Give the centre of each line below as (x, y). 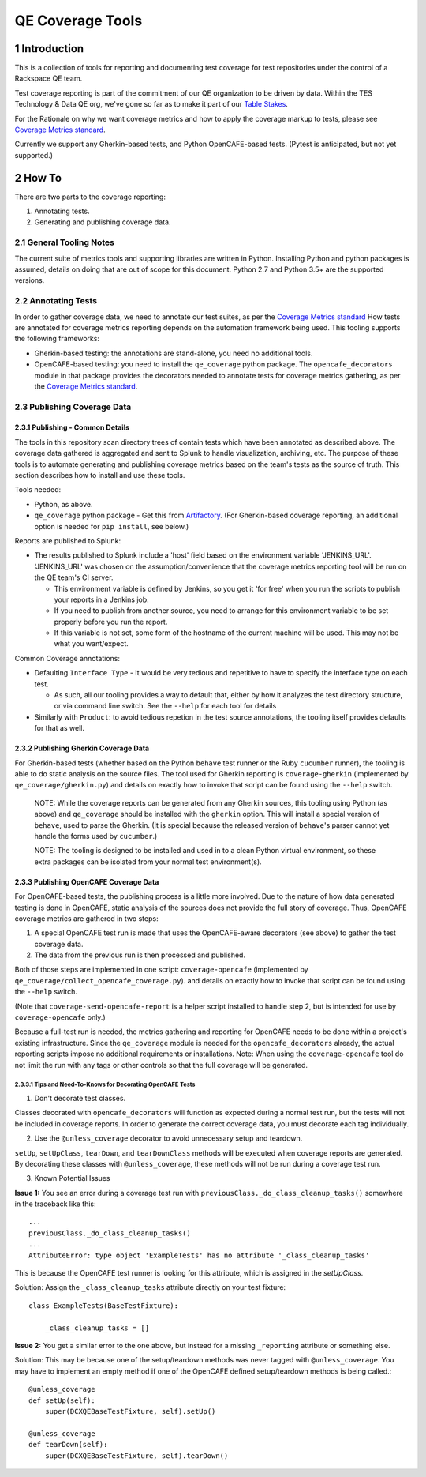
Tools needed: (38, 490)
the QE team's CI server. (74, 577)
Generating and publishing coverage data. (103, 222)
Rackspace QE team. (49, 78)
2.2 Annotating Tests (56, 301)
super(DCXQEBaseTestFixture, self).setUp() (130, 1411)
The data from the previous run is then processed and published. (140, 955)
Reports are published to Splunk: (68, 540)
